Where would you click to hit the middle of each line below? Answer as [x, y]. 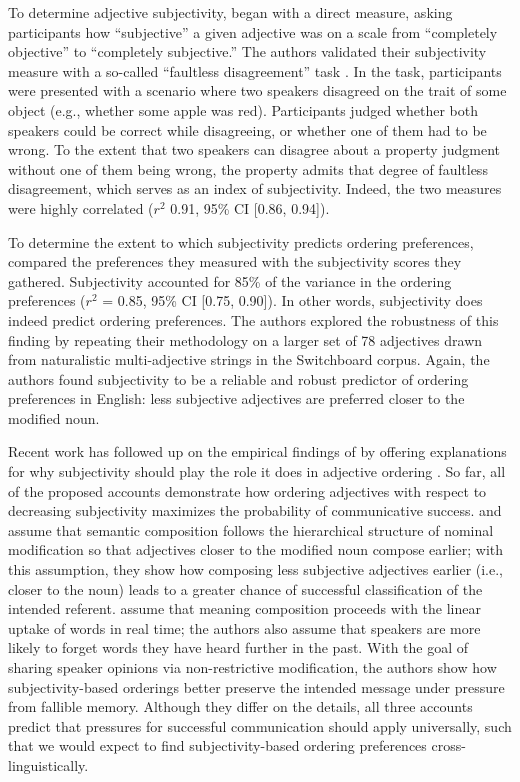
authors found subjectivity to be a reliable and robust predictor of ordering [238, 378]
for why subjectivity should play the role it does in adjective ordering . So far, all [257, 471]
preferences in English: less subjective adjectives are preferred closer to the [236, 398]
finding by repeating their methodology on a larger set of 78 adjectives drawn [245, 339]
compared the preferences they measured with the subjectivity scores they [235, 261]
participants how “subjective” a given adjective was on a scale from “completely [253, 31]
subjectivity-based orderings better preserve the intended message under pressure [256, 686]
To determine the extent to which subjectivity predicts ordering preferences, [241, 241]
